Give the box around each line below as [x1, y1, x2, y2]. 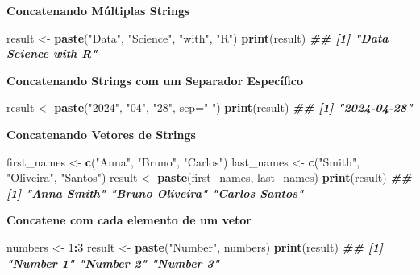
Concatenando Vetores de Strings [6, 125, 196, 142]
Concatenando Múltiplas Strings [6, 2, 190, 18]
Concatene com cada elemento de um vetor [6, 211, 252, 228]
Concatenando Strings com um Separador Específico [6, 72, 304, 88]
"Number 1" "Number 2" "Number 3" [6, 254, 219, 271]
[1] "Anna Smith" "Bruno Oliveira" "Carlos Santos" [6, 184, 304, 201]
